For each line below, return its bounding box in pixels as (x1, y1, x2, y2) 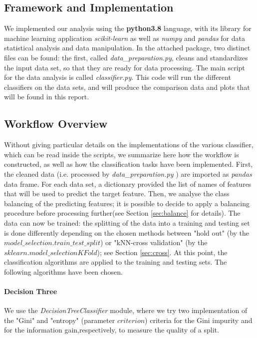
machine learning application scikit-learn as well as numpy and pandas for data (4, 32, 245, 43)
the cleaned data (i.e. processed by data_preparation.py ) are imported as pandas (4, 168, 252, 179)
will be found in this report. (4, 91, 89, 102)
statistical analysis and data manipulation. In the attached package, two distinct (4, 42, 251, 53)
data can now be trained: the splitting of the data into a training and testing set (4, 217, 250, 228)
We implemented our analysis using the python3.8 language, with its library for (4, 23, 252, 33)
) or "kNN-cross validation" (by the (100, 237, 208, 248)
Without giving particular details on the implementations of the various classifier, (4, 139, 254, 150)
